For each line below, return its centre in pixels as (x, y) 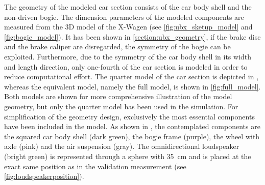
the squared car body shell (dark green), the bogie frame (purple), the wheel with (132, 136)
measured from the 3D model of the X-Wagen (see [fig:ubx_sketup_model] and (128, 27)
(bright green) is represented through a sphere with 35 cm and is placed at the (128, 156)
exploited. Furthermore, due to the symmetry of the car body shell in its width (128, 56)
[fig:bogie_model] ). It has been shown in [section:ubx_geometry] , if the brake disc (132, 36)
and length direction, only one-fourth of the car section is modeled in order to (126, 66)
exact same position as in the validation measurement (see (95, 166)
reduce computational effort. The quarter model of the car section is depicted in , (131, 76)
